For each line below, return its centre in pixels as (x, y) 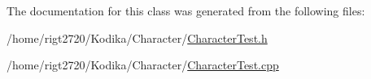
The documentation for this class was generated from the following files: (186, 10)
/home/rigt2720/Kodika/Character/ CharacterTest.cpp (143, 65)
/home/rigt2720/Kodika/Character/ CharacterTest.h (137, 37)
